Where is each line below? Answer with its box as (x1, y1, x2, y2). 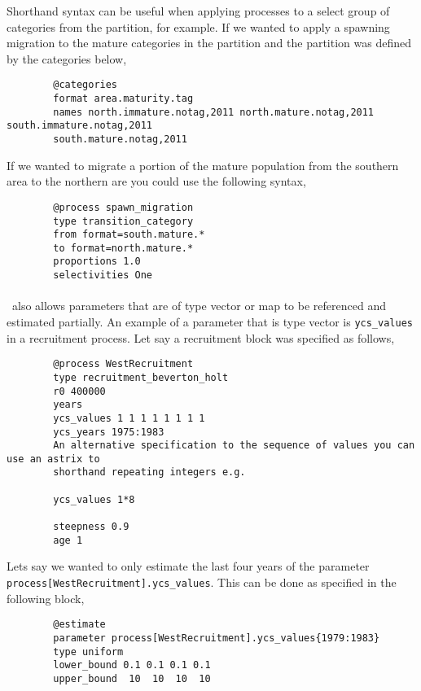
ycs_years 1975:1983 (53, 426, 164, 438)
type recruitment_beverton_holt (53, 371, 229, 383)
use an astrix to (7, 453, 100, 465)
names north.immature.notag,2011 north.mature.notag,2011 (53, 106, 375, 118)
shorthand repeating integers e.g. (53, 466, 246, 479)
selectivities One (53, 269, 152, 282)
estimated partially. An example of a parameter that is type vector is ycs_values (7, 313, 413, 330)
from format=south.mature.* (53, 229, 205, 241)
